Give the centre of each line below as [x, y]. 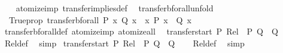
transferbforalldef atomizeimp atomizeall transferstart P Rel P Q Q [141, 31]
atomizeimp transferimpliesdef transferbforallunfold [115, 8]
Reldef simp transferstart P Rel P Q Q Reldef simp [124, 43]
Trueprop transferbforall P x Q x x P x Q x [100, 19]
